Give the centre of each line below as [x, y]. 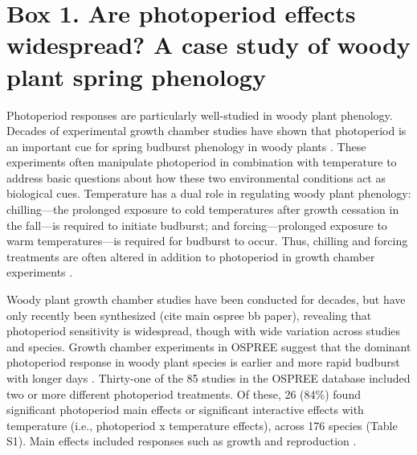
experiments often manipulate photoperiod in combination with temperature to [202, 162]
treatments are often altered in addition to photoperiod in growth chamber [191, 256]
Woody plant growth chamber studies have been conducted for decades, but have [206, 299]
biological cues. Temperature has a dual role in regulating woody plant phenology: [209, 193]
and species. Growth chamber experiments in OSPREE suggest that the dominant [209, 346]
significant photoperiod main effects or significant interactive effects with [185, 410]
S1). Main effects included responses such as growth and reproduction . [182, 441]
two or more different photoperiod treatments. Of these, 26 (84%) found [184, 394]
